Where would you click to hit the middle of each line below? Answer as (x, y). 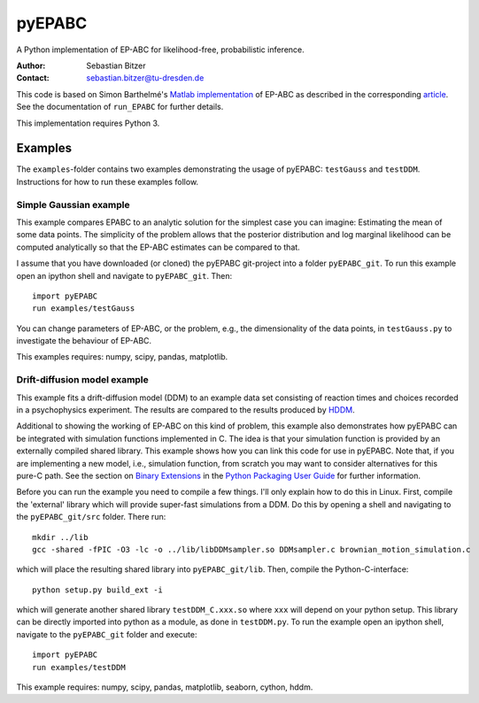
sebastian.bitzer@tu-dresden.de (145, 78)
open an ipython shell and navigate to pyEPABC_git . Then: (124, 275)
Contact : (33, 78)
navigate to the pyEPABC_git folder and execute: (107, 634)
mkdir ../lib (60, 537)
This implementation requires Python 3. (88, 123)
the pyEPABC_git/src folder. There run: (91, 517)
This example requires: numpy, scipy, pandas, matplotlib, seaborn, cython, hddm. (165, 687)
